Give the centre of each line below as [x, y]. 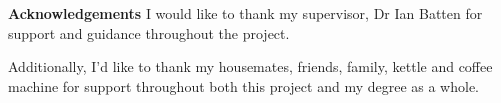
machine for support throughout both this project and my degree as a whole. [244, 85]
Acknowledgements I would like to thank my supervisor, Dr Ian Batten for [245, 13]
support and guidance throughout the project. [149, 32]
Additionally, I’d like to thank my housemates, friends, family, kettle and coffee [250, 66]
